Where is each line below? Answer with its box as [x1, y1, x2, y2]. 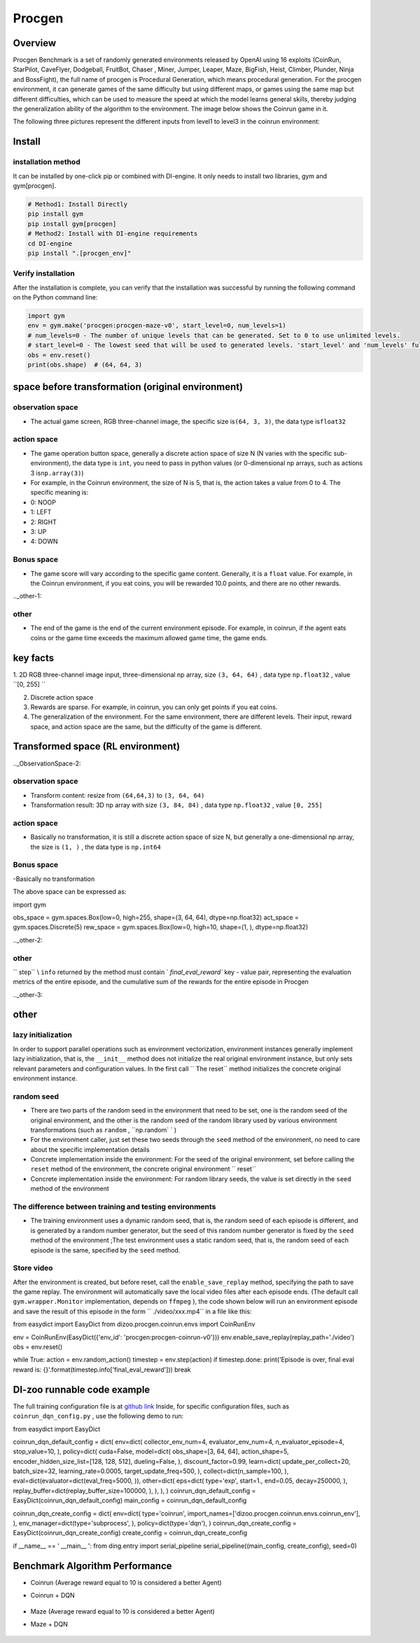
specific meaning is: [30, 488, 89, 497]
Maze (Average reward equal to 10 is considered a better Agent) [30, 1607, 215, 1616]
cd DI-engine [27, 239, 73, 248]
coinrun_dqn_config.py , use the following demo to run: [13, 1412, 184, 1420]
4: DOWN [30, 537, 59, 546]
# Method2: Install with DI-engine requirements [27, 230, 198, 238]
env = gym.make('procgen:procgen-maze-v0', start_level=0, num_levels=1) [27, 322, 286, 330]
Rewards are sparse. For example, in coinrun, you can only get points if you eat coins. [30, 703, 278, 711]
